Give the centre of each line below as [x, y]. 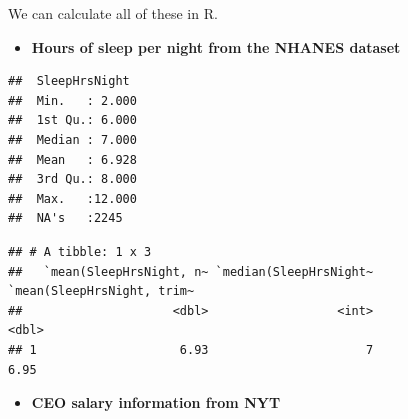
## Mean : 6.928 [72, 159]
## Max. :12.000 [72, 198]
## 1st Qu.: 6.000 [72, 120]
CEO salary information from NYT [156, 402]
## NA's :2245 [65, 218]
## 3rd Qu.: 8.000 [72, 179]
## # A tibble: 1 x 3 [80, 251]
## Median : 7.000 [72, 139]
